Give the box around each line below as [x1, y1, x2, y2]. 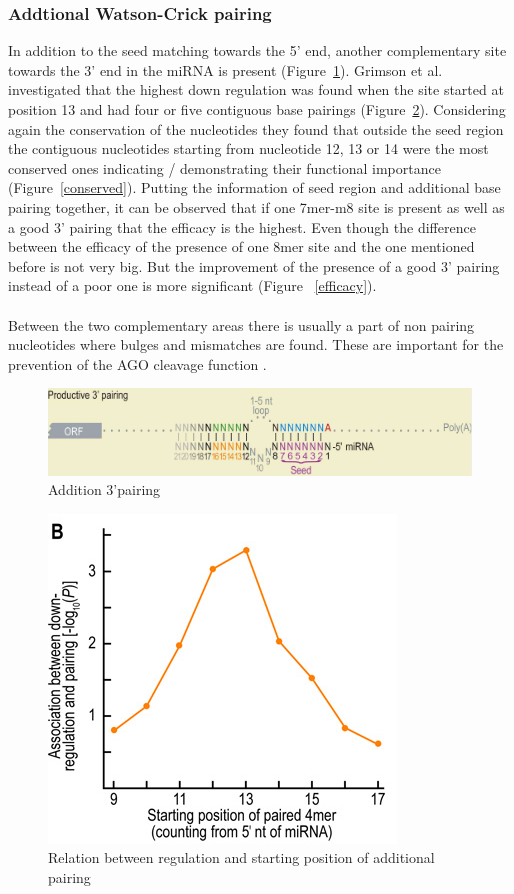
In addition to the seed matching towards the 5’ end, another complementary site [8, 40, 507, 61]
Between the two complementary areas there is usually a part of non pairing [8, 314, 475, 335]
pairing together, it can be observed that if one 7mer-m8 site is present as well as [8, 196, 505, 217]
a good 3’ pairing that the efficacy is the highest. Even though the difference [8, 216, 476, 237]
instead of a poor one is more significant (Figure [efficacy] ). [8, 275, 377, 296]
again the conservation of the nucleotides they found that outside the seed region [8, 118, 504, 139]
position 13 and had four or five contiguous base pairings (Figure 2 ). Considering [8, 99, 506, 119]
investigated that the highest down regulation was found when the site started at [8, 79, 504, 100]
